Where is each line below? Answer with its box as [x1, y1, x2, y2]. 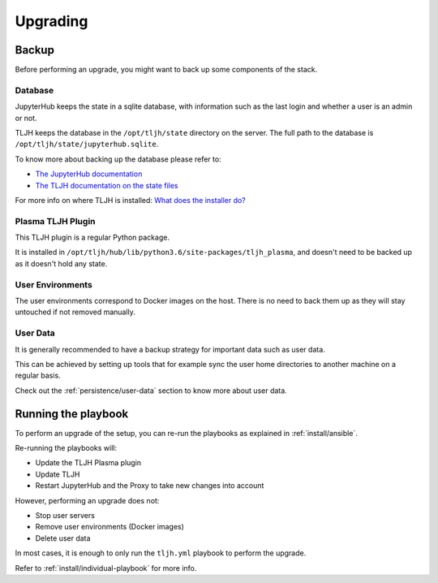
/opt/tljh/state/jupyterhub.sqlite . [15, 139, 159, 149]
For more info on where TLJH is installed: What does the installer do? [15, 195, 247, 205]
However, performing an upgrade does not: [15, 495, 160, 505]
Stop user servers [35, 510, 95, 520]
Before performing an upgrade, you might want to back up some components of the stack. [15, 65, 318, 75]
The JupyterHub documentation [35, 169, 143, 179]
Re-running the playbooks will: [15, 443, 118, 452]
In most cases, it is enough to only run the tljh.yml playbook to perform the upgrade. [15, 548, 307, 558]
